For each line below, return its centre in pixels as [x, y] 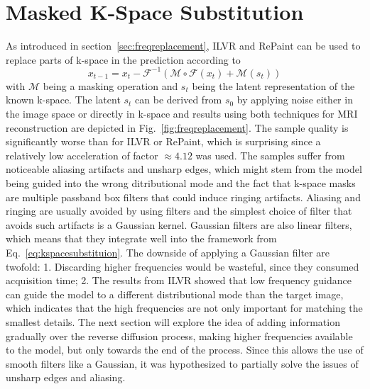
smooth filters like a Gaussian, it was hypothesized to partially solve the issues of [182, 363]
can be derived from [179, 100]
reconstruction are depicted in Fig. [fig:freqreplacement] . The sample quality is [177, 127]
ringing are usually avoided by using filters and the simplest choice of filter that [179, 211]
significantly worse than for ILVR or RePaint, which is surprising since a [163, 141]
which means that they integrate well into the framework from [141, 238]
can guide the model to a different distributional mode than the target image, [175, 294]
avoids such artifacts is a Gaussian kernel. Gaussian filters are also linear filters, [179, 224]
